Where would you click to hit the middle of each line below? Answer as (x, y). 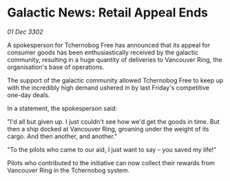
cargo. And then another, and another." (62, 136)
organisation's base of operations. (56, 67)
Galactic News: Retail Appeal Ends (108, 13)
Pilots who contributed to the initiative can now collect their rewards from (111, 162)
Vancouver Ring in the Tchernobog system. (69, 170)
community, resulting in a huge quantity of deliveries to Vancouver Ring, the (115, 59)
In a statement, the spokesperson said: (62, 108)
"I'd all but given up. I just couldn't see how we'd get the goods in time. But (114, 121)
